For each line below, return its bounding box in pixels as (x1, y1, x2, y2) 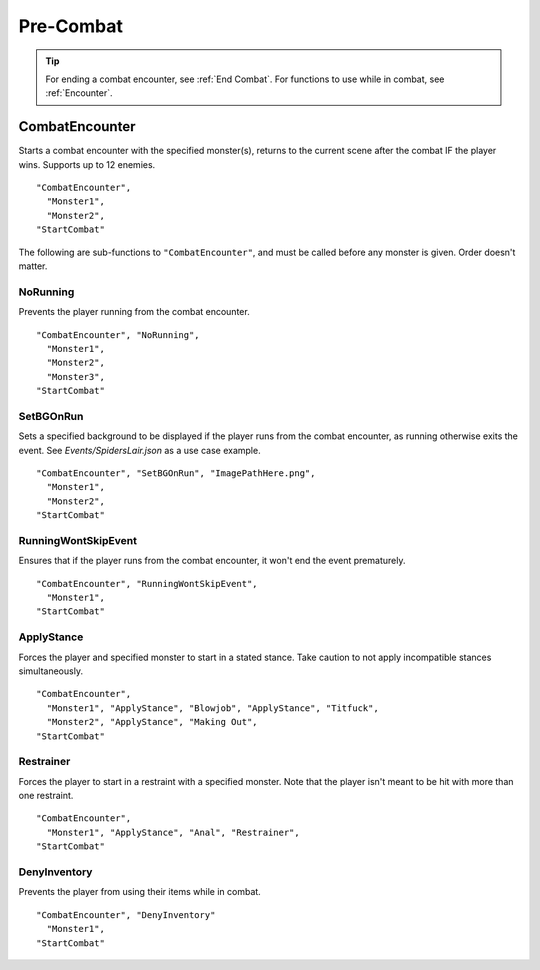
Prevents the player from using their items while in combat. (18, 886, 262, 898)
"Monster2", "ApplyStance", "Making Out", (46, 716, 259, 728)
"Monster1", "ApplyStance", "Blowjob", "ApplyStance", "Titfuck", (46, 702, 379, 714)
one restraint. (18, 790, 74, 802)
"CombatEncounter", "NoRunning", (36, 329, 200, 340)
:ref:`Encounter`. (45, 87, 114, 99)
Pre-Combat (18, 15, 124, 37)
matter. (18, 260, 48, 272)
